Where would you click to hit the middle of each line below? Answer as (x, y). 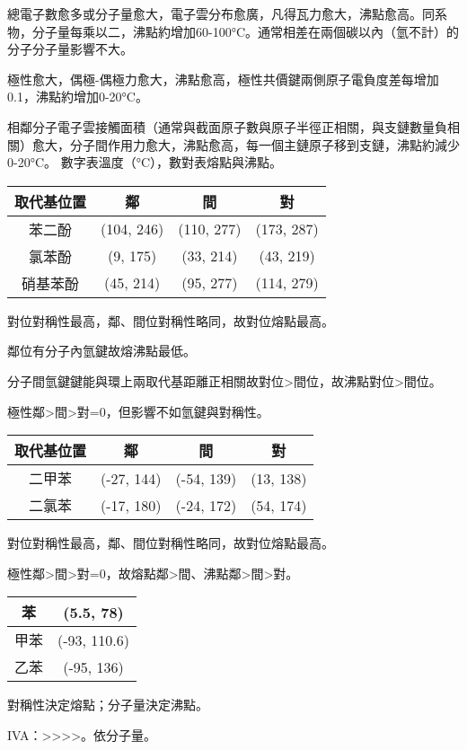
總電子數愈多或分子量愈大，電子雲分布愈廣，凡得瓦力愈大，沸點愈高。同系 (227, 13)
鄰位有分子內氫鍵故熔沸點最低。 (101, 351)
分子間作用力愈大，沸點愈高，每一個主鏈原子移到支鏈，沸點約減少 (264, 144)
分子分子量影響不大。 (70, 49)
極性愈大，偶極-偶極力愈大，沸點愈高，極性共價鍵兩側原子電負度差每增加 (223, 79)
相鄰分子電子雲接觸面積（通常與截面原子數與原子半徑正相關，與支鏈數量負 (227, 126)
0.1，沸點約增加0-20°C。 (78, 97)
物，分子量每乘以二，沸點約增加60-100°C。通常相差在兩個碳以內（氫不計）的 (233, 31)
